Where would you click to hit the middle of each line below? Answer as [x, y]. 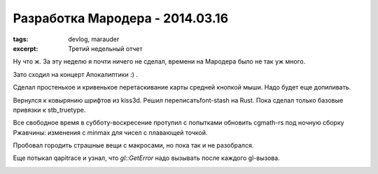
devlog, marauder [94, 39]
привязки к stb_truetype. [49, 110]
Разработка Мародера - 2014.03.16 [121, 18]
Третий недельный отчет [105, 48]
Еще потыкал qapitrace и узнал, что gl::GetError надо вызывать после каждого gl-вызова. [146, 158]
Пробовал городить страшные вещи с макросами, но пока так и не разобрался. [133, 145]
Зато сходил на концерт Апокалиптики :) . [75, 74]
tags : [21, 39]
